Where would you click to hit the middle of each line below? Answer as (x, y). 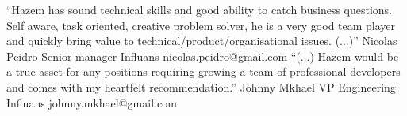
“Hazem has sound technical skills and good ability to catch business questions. (200, 9)
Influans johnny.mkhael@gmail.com (92, 102)
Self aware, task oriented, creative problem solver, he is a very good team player (201, 25)
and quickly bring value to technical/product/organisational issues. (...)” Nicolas (202, 41)
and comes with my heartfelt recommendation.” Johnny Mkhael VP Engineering (201, 86)
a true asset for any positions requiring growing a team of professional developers (203, 71)
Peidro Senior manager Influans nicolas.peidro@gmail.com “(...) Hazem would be (203, 56)
